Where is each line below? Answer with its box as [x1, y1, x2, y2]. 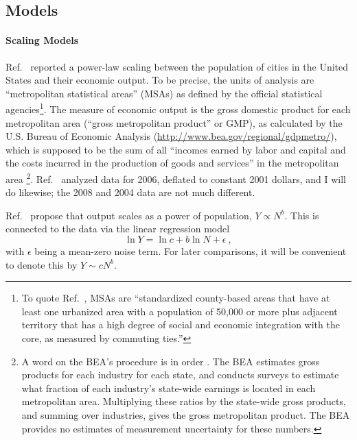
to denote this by [5, 257, 78, 271]
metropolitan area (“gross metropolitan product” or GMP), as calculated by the [5, 115, 343, 130]
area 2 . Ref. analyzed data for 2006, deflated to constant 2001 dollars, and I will [5, 169, 346, 186]
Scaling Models [5, 33, 79, 47]
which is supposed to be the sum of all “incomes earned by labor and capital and [5, 142, 346, 156]
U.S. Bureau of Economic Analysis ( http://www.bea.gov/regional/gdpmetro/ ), [5, 129, 337, 143]
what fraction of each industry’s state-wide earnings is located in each [21, 380, 316, 395]
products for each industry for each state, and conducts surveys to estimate [21, 367, 339, 382]
